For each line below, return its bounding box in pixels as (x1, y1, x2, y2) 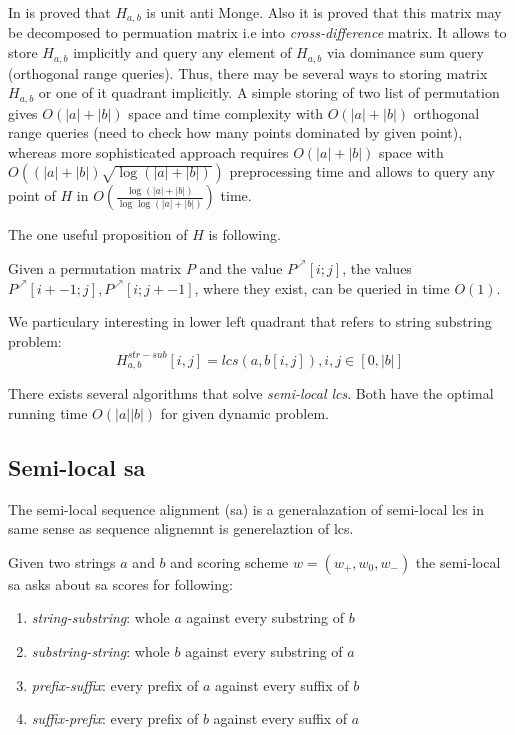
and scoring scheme (170, 551, 289, 572)
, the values (342, 257, 412, 278)
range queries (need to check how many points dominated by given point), (8, 122, 463, 143)
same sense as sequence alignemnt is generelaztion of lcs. (8, 518, 354, 539)
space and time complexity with (128, 102, 324, 123)
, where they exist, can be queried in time (194, 277, 450, 298)
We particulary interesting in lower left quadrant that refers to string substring (8, 311, 492, 332)
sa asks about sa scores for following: (8, 573, 233, 594)
